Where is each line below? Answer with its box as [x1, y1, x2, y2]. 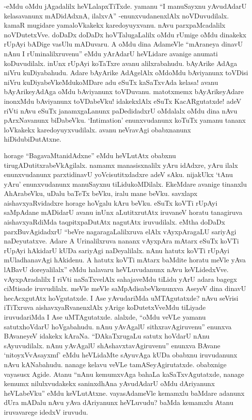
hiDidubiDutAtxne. [4, 134, 62, 144]
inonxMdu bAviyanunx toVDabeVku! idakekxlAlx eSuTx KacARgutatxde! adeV [4, 96, 241, 106]
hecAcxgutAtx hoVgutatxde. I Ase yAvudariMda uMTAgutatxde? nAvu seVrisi [4, 292, 238, 303]
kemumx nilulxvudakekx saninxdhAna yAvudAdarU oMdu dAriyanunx [4, 378, 215, 388]
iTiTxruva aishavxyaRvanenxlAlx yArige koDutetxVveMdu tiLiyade [4, 302, 206, 312]
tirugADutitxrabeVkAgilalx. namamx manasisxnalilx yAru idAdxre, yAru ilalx [4, 160, 238, 170]
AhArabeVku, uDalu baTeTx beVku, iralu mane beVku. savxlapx [4, 188, 198, 198]
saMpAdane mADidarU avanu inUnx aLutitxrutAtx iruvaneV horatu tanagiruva [4, 207, 242, 217]
